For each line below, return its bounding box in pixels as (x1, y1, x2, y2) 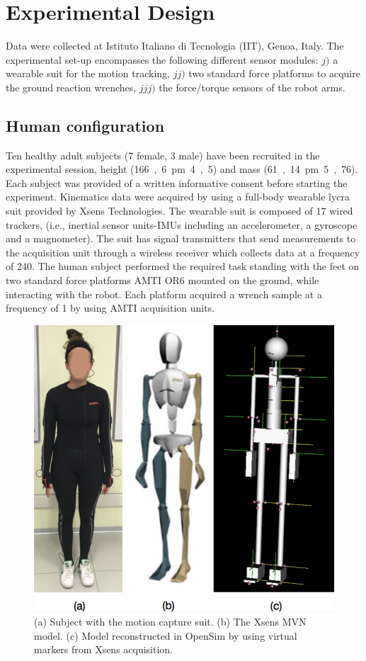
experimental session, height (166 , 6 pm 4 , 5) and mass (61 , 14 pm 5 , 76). (6, 162, 358, 176)
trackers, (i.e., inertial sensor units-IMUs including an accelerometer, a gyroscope (6, 217, 358, 232)
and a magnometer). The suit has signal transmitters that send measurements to (6, 231, 356, 246)
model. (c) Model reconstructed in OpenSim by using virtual (34, 628, 297, 643)
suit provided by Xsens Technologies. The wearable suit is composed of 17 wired (6, 203, 353, 218)
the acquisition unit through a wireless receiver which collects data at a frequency (6, 244, 360, 259)
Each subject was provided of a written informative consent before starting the (6, 175, 348, 190)
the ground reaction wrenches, (6, 79, 137, 94)
